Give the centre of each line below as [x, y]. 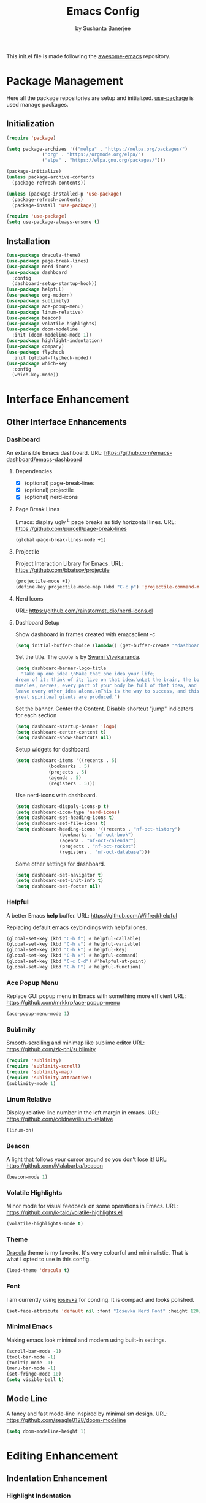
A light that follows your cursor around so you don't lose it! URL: [87, 1159]
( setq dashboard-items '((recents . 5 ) [66, 761]
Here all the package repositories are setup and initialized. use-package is [100, 98]
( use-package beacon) [34, 318]
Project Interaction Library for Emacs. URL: [69, 563]
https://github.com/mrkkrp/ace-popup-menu [63, 1003]
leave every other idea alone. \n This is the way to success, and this [107, 691]
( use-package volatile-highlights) [52, 324]
